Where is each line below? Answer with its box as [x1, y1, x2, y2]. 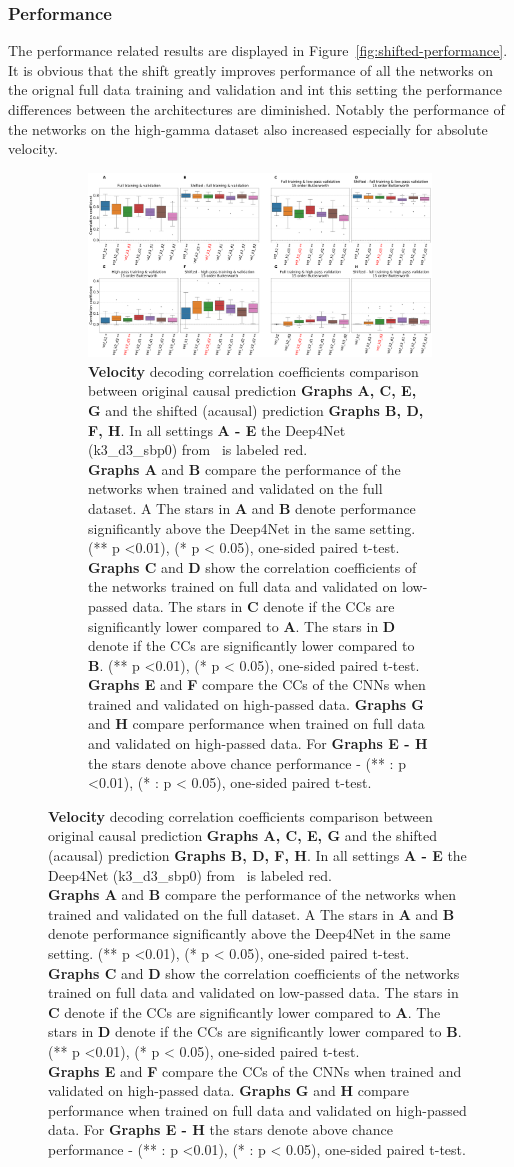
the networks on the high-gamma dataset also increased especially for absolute [8, 118, 488, 139]
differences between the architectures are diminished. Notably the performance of [8, 99, 505, 119]
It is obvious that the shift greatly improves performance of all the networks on [8, 59, 494, 80]
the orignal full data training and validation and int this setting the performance [8, 79, 502, 100]
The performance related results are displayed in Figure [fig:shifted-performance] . [8, 40, 508, 61]
